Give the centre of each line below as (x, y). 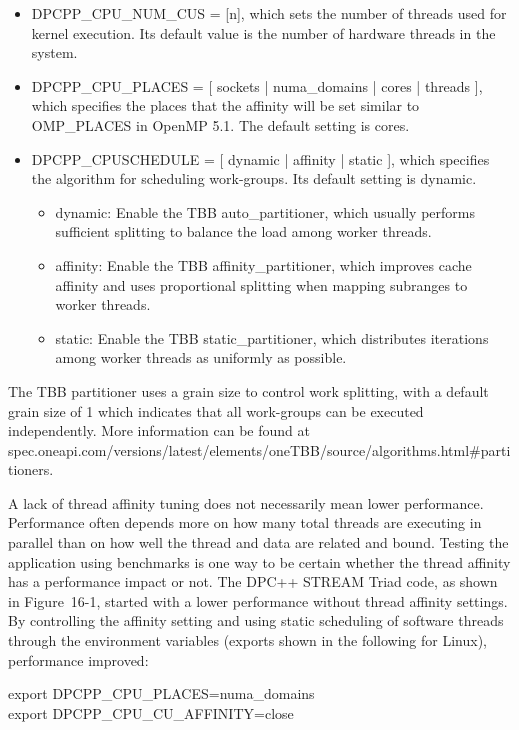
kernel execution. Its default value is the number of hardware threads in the (263, 32)
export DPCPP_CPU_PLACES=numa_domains (161, 693)
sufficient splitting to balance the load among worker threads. (243, 231)
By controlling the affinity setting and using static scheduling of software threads (256, 620)
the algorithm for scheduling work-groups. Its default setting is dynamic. (254, 178)
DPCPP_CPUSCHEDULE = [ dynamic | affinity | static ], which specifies (260, 158)
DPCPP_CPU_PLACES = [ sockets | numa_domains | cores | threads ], (257, 85)
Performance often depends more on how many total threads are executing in (245, 522)
